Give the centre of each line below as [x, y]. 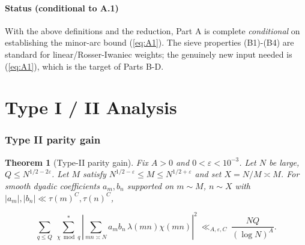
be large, [284, 162]
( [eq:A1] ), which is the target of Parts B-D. [84, 66]
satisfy [95, 174]
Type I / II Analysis [91, 107]
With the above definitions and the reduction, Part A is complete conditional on [152, 30]
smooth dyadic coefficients [52, 185]
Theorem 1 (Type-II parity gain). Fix [77, 162]
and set [208, 174]
